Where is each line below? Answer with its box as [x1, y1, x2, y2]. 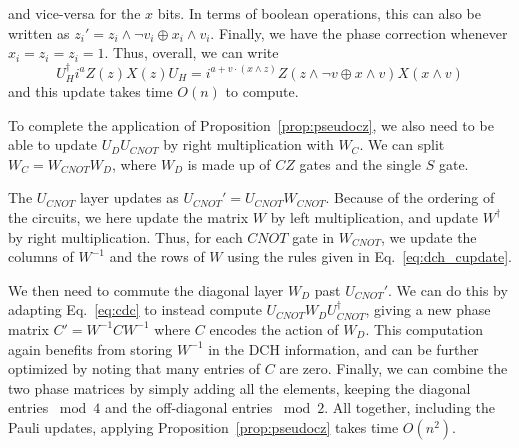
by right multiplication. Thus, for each [8, 226, 243, 247]
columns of [8, 246, 74, 267]
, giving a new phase [365, 299, 491, 320]
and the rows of [109, 246, 205, 267]
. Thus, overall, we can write [104, 42, 279, 63]
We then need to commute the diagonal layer [8, 279, 284, 300]
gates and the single [299, 153, 422, 174]
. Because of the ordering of [325, 187, 495, 208]
